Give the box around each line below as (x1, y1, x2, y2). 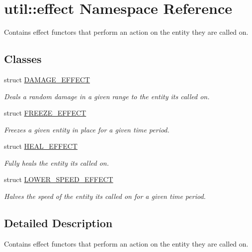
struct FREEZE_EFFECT (4, 108, 86, 118)
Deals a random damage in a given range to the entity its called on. (4, 91, 210, 101)
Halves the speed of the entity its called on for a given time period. (4, 191, 206, 201)
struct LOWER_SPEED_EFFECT (4, 174, 113, 185)
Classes (4, 51, 42, 66)
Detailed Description (4, 215, 113, 231)
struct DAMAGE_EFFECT (4, 74, 90, 84)
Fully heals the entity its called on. (4, 157, 109, 168)
